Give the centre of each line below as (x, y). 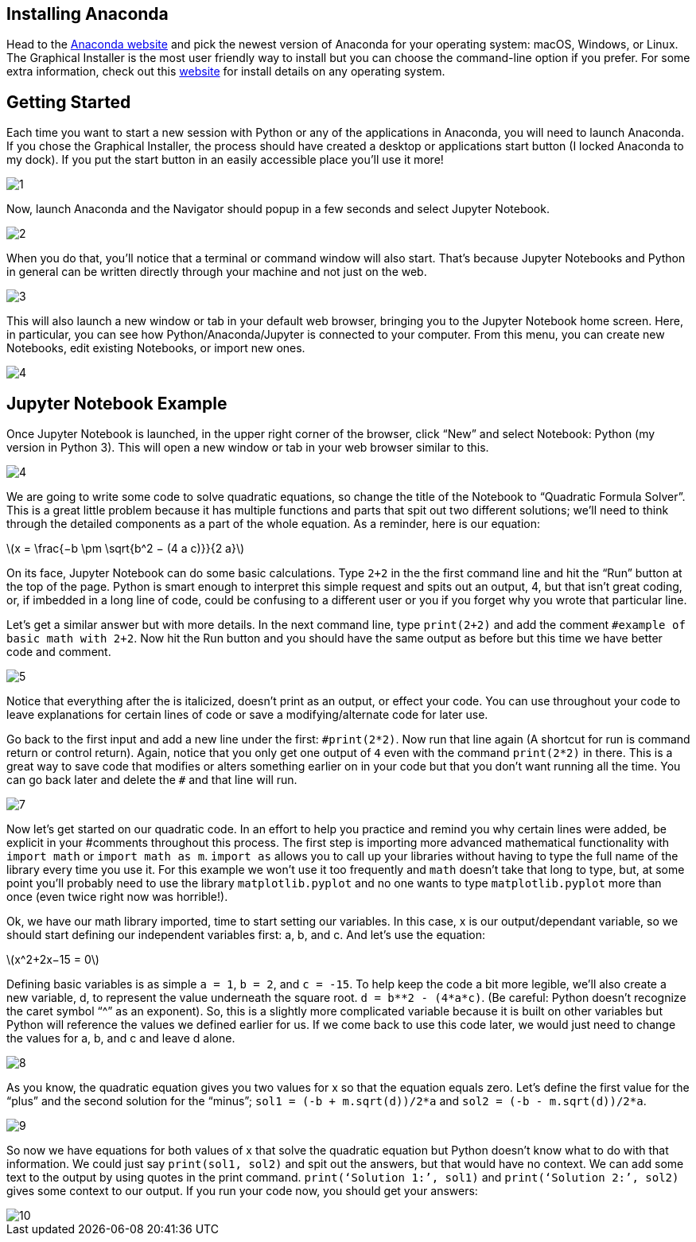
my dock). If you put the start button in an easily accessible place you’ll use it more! (225, 160)
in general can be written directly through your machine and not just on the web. (217, 272)
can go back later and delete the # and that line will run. (152, 780)
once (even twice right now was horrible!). (117, 897)
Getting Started (69, 102)
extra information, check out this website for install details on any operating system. (226, 72)
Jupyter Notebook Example (117, 403)
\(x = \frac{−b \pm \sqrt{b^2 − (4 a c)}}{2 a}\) (126, 549)
